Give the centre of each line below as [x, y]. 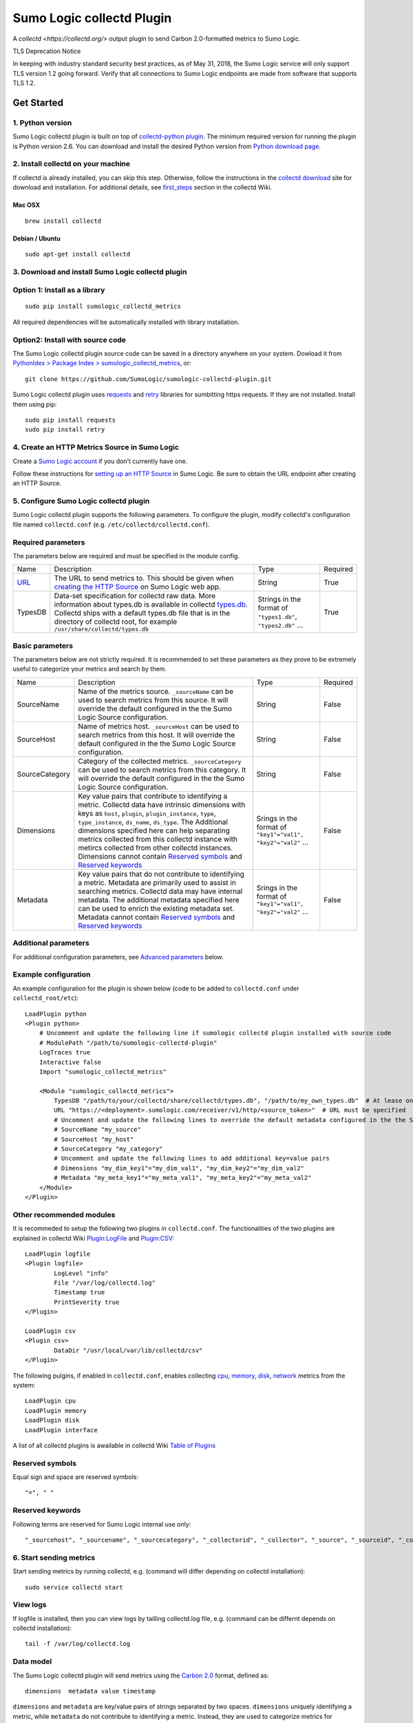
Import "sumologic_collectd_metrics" [103, 1071]
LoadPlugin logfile [58, 1254]
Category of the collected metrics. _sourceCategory [160, 761]
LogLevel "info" [81, 1273]
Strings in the [279, 599]
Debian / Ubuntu [37, 238]
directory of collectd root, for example [116, 622]
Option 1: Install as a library [59, 290]
